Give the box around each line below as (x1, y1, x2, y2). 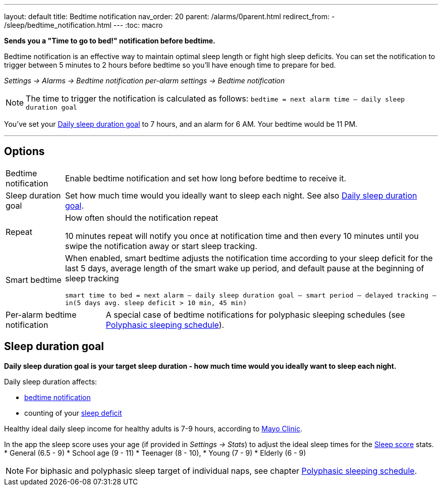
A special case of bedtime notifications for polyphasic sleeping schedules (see (105, 309, 405, 320)
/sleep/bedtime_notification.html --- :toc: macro (4, 21, 163, 29)
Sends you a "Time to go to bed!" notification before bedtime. (4, 36, 215, 45)
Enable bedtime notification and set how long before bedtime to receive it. (65, 173, 347, 183)
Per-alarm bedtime (6, 309, 77, 320)
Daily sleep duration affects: (4, 377, 97, 386)
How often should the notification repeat (65, 212, 218, 223)
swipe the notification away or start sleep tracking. (65, 240, 257, 251)
